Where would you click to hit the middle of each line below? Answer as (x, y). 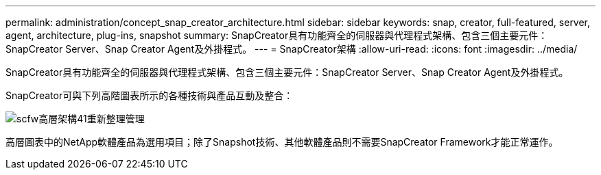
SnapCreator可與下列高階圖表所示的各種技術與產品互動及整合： (150, 95)
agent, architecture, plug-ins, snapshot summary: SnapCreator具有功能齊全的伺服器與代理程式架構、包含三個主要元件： (277, 35)
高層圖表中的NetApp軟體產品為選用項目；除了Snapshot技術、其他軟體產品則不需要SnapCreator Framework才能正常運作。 (282, 142)
